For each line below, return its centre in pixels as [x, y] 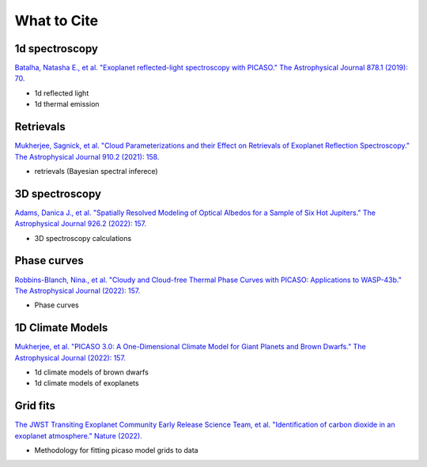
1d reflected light [62, 93]
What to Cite [57, 21]
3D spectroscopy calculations [83, 238]
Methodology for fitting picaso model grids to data [116, 450]
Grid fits [35, 406]
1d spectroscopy [57, 49]
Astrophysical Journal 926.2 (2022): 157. [81, 224]
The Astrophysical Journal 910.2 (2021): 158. [87, 156]
